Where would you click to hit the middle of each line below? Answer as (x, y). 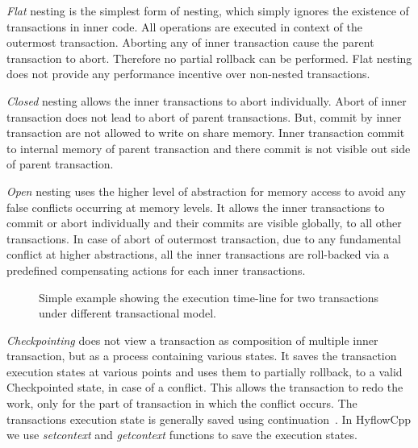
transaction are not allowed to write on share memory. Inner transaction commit (206, 133)
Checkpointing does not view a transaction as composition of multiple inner (192, 340)
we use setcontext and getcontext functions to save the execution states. (182, 435)
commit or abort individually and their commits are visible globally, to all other (204, 223)
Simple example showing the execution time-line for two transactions (209, 297)
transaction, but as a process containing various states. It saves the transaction (202, 356)
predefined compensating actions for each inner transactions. (156, 270)
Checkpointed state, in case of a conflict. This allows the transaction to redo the (205, 387)
